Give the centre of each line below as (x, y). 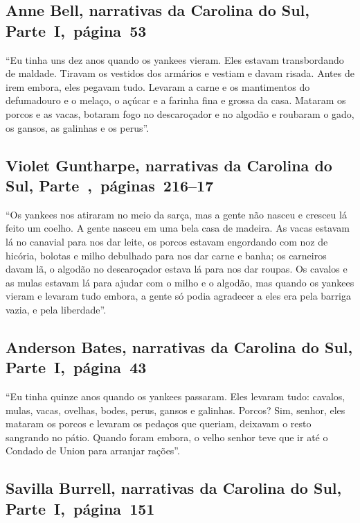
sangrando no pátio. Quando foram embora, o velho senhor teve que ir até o (167, 437)
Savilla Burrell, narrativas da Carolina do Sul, (174, 488)
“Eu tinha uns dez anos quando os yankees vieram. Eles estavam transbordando (175, 59)
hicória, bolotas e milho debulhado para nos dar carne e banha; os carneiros (166, 255)
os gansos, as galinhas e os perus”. (78, 127)
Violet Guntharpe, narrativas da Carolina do (169, 165)
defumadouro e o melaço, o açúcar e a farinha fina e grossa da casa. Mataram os (176, 100)
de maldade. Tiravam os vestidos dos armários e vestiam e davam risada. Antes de (180, 73)
